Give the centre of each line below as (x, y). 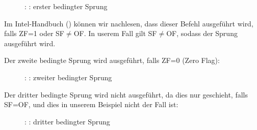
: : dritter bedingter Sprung (67, 121)
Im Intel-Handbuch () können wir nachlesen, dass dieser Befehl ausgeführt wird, (129, 23)
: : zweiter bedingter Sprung (68, 77)
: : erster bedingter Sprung (66, 6)
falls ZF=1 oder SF (34, 33)
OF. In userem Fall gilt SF (115, 33)
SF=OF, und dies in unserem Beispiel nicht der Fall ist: (91, 104)
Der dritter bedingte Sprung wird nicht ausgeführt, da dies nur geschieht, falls (126, 94)
